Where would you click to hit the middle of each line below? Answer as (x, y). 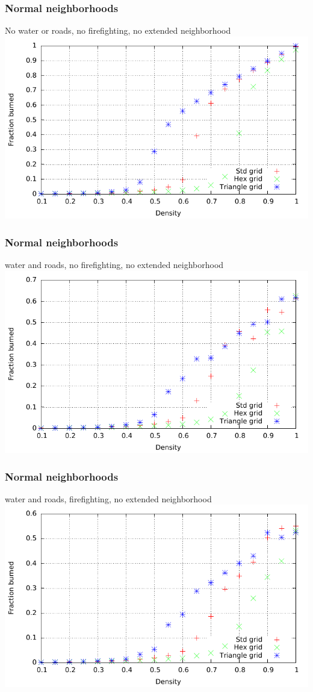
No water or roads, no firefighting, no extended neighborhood (118, 30)
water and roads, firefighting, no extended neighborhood (108, 498)
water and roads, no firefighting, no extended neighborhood (114, 265)
